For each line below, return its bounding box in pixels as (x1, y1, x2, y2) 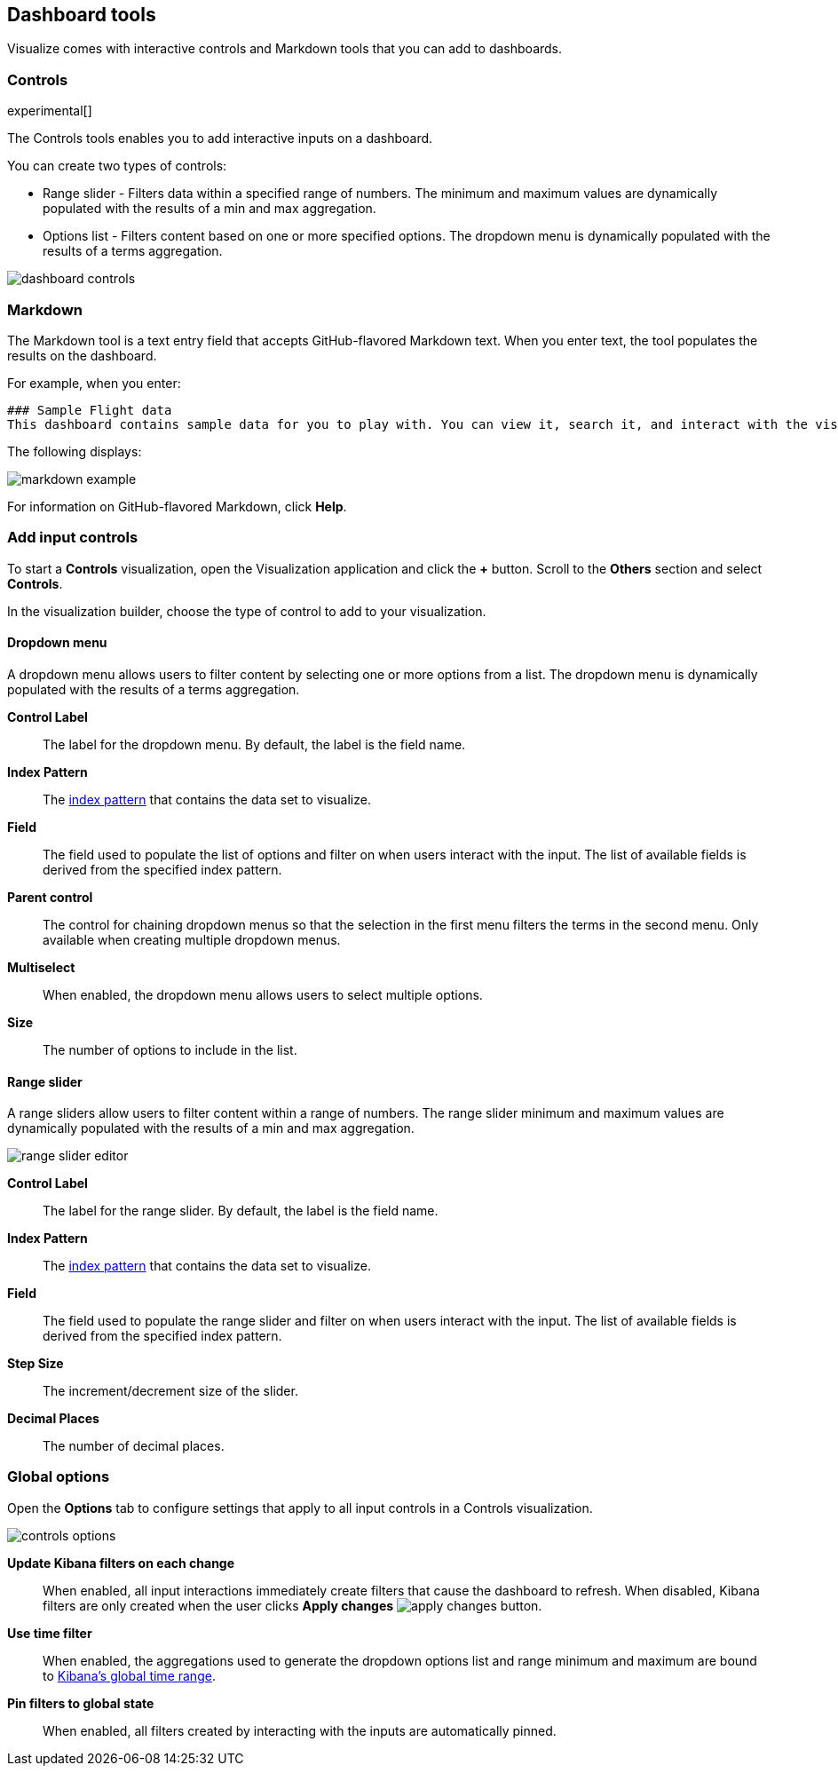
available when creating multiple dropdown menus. (43, 931, 341, 947)
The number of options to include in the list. (43, 1041, 297, 1057)
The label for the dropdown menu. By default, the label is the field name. (43, 736, 466, 752)
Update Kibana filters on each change (7, 1555, 235, 1571)
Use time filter (7, 1625, 92, 1641)
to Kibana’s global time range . (43, 1667, 216, 1683)
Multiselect (7, 959, 75, 975)
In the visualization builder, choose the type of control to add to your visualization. (7, 603, 486, 619)
